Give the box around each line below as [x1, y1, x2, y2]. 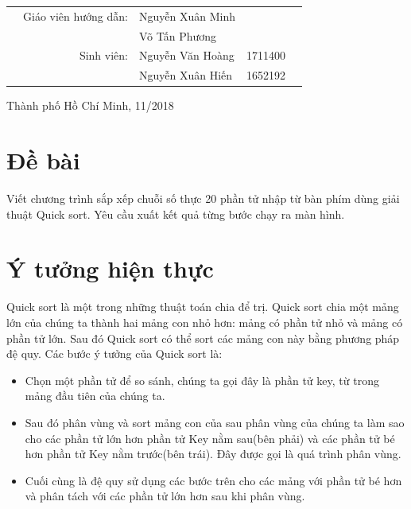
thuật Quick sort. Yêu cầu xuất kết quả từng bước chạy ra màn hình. [6, 205, 345, 222]
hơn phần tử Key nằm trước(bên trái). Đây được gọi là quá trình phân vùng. [25, 445, 401, 462]
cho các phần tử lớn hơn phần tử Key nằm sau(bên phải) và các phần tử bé [25, 429, 395, 446]
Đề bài [6, 144, 80, 177]
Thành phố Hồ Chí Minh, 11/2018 [6, 97, 174, 114]
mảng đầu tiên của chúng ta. [25, 387, 165, 404]
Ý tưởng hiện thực [6, 252, 214, 285]
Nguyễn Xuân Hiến [138, 67, 233, 84]
